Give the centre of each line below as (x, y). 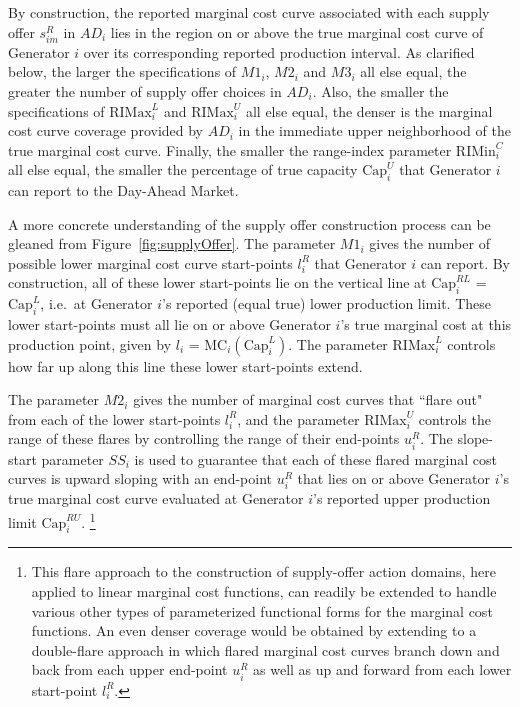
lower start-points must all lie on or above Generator (169, 324)
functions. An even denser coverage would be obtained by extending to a (254, 630)
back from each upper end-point (129, 669)
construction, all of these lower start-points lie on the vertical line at (217, 282)
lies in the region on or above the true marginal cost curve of (297, 31)
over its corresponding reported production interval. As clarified (279, 51)
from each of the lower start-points (114, 418)
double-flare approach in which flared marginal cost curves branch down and (265, 649)
